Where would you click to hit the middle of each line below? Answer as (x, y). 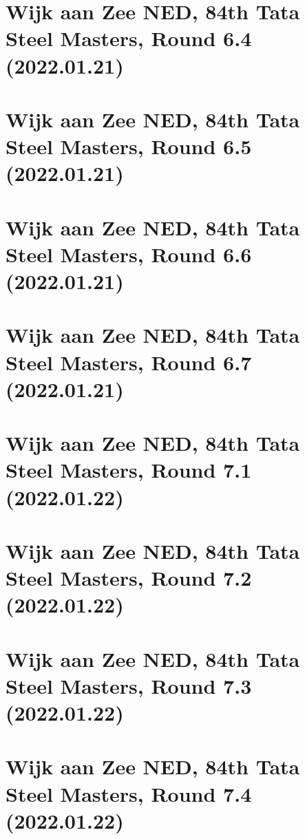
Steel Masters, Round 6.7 (129, 362)
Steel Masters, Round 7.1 (129, 470)
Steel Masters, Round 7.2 (129, 578)
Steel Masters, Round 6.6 (129, 254)
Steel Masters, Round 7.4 (129, 793)
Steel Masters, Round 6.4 (129, 38)
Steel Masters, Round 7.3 (129, 685)
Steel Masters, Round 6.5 (129, 146)
